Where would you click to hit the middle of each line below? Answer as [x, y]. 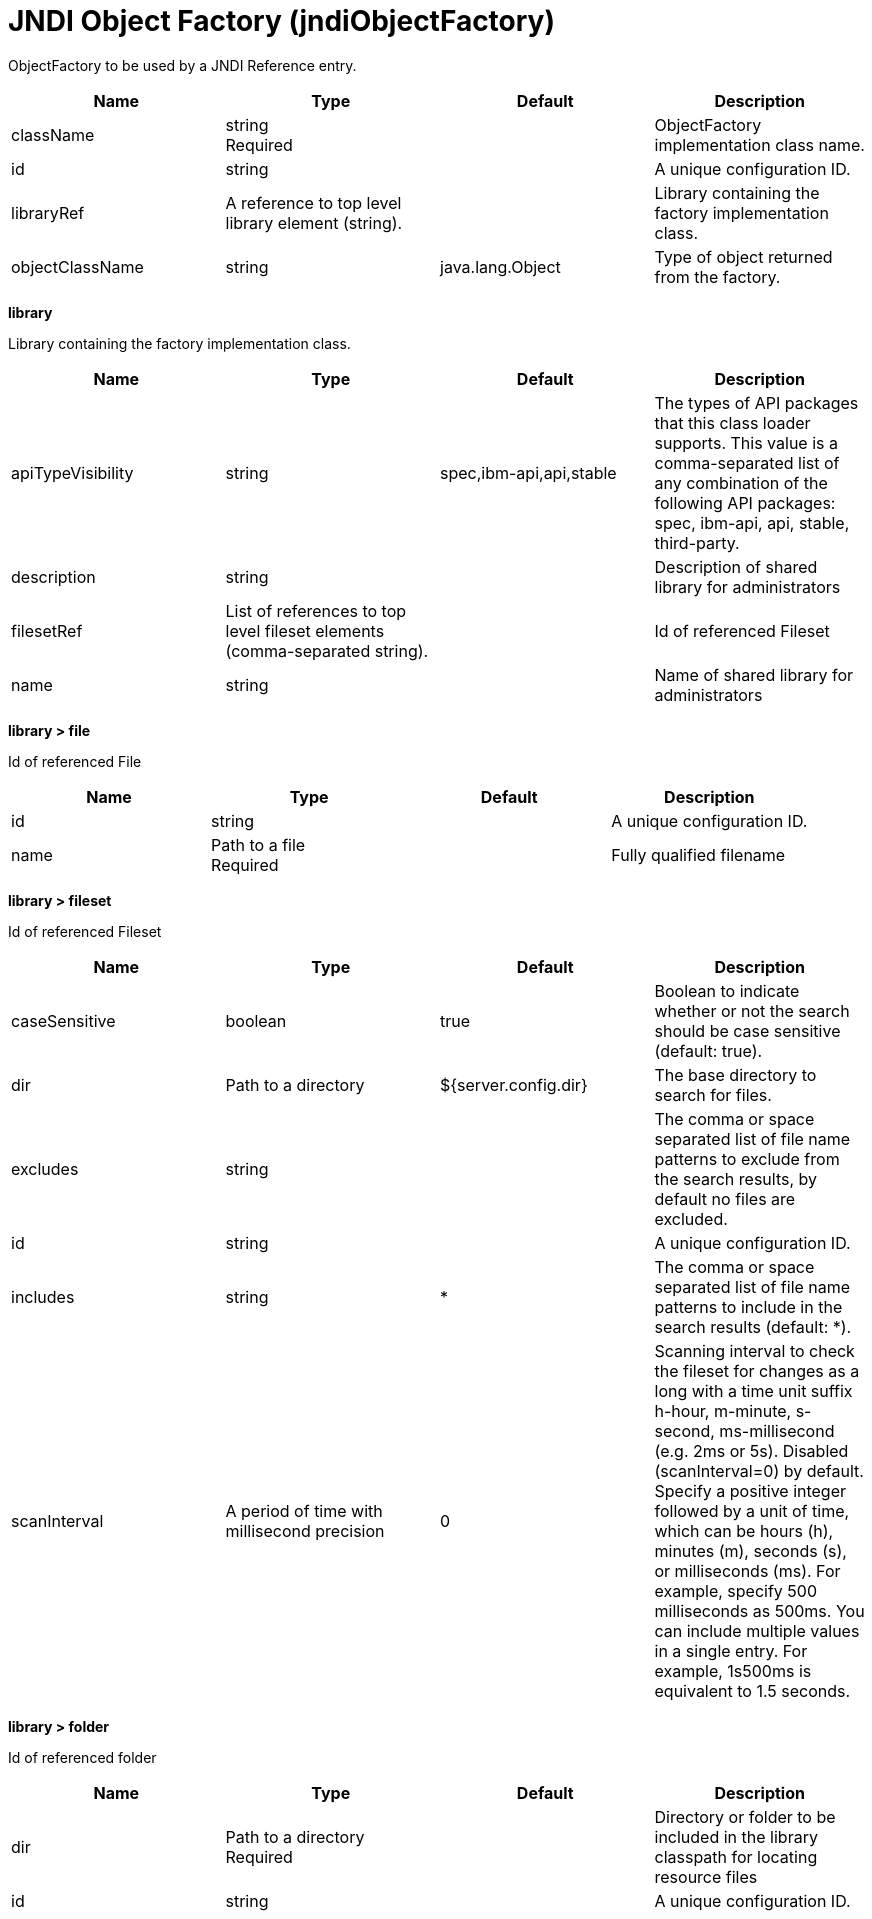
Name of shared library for [754, 674]
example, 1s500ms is [733, 1670]
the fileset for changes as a [757, 1370]
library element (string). [314, 222]
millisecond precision [305, 1530]
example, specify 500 [735, 1590]
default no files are [725, 1198]
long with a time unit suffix [753, 1390]
